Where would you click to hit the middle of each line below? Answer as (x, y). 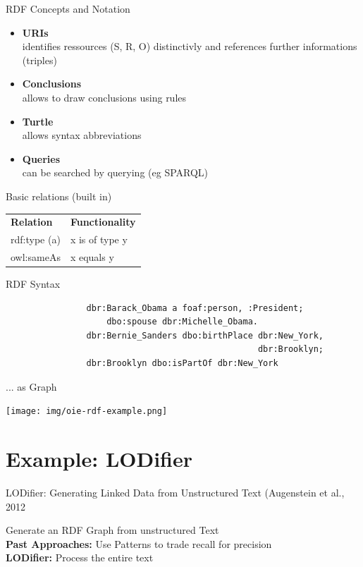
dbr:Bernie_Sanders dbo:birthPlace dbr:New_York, (205, 335)
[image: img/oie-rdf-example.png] (87, 411)
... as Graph (31, 386)
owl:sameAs (36, 256)
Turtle (38, 121)
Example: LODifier (99, 459)
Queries (41, 158)
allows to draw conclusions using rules (104, 97)
